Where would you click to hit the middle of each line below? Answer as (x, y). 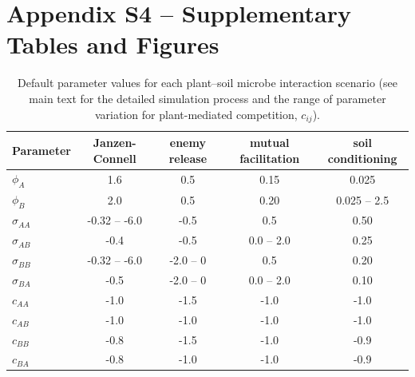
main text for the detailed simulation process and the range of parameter (207, 98)
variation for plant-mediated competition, (196, 114)
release (188, 158)
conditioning (362, 158)
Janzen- (115, 142)
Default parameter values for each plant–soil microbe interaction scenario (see (207, 83)
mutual (270, 142)
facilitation (270, 158)
